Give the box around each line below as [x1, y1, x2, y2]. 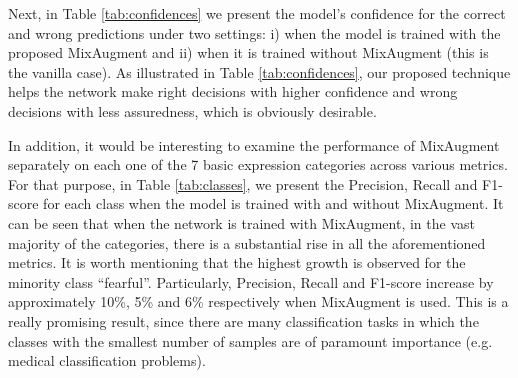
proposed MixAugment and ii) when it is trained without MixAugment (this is [8, 42, 489, 63]
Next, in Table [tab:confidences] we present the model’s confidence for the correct [8, 3, 506, 23]
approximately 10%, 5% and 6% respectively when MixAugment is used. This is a [8, 291, 509, 312]
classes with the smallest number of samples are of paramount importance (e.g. [8, 330, 493, 351]
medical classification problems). [8, 350, 206, 371]
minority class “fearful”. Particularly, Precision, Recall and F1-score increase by [8, 271, 494, 292]
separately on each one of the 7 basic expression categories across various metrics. [8, 154, 508, 175]
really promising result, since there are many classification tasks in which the [8, 310, 479, 331]
